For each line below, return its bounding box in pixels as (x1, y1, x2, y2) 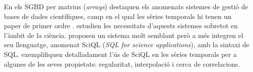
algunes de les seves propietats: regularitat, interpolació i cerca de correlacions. (4, 58, 240, 69)
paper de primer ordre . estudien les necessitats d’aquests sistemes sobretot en (4, 20, 238, 31)
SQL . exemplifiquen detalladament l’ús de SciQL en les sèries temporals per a (4, 49, 237, 59)
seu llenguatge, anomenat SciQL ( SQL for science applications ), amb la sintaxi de (4, 39, 250, 50)
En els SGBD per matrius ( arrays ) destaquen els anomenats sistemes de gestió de (4, 1, 249, 11)
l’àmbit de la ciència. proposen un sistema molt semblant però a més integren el (4, 30, 243, 40)
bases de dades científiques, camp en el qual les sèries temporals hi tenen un (4, 11, 231, 21)
